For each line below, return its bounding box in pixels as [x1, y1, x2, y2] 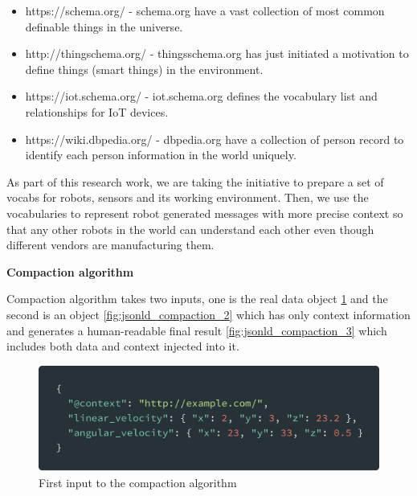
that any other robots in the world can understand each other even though [6, 220, 374, 237]
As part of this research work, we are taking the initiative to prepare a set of [6, 173, 384, 190]
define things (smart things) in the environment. [25, 60, 264, 77]
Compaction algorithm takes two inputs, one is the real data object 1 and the [6, 290, 388, 307]
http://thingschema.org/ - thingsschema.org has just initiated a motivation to [25, 45, 409, 62]
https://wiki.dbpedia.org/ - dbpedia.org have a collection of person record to [25, 130, 404, 147]
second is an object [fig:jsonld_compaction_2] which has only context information [6, 305, 411, 322]
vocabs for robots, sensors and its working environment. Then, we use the [6, 189, 369, 206]
